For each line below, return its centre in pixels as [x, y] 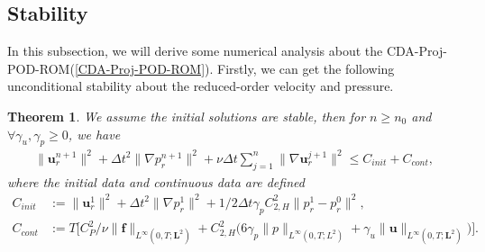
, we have [94, 134]
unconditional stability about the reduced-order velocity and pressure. [201, 86]
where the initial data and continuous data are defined [156, 181]
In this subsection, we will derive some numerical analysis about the [195, 51]
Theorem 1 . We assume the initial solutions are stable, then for [187, 116]
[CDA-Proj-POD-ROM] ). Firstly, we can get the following [234, 68]
